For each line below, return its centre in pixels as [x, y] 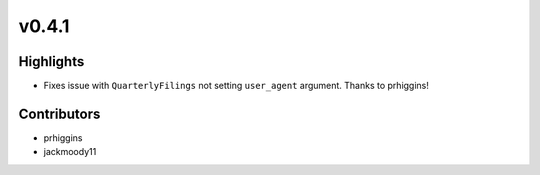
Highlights [51, 61]
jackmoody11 [70, 152]
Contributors [59, 113]
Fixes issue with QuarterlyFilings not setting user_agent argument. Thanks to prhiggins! [236, 86]
